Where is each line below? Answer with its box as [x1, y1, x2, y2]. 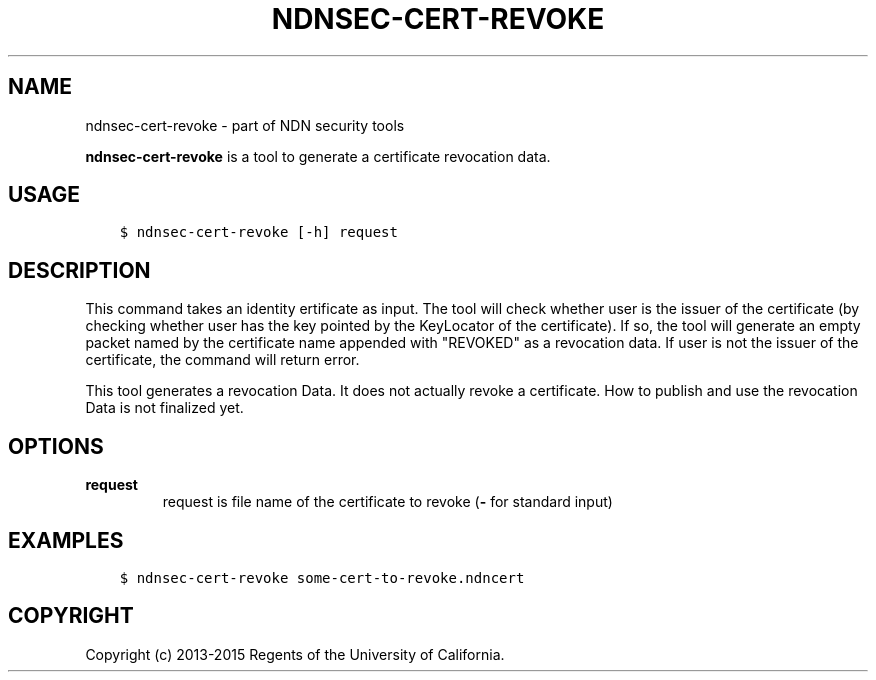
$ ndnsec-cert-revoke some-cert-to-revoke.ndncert [119, 569, 525, 586]
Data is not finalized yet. [85, 399, 244, 417]
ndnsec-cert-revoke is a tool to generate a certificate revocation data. [85, 147, 551, 165]
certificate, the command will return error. [85, 351, 360, 369]
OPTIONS [8, 433, 104, 459]
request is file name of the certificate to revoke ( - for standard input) [162, 493, 613, 511]
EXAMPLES [8, 527, 124, 553]
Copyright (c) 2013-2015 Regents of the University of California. [85, 645, 505, 663]
